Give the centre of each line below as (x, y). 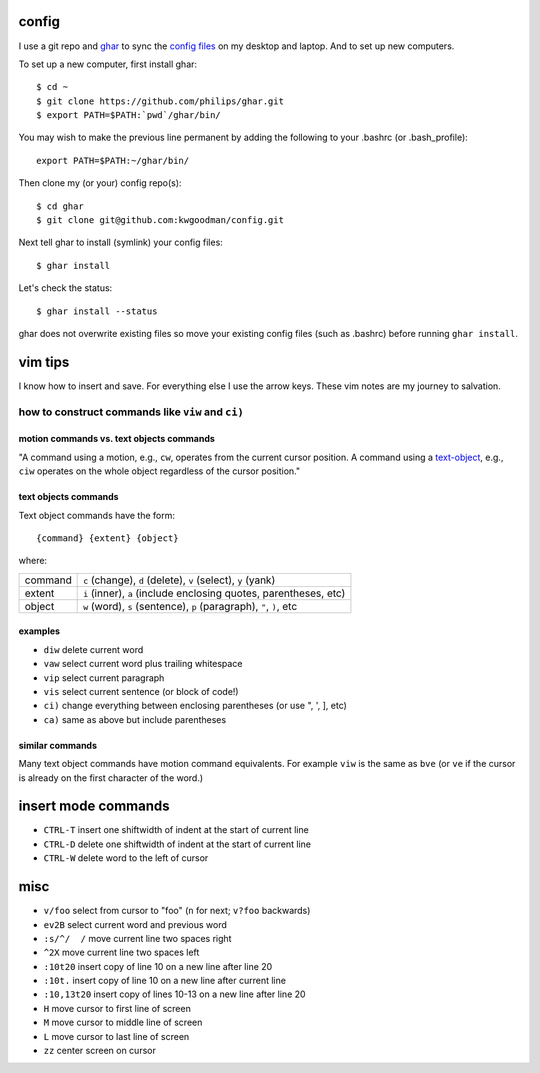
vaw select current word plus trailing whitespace (143, 664)
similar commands (58, 745)
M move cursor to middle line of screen (123, 1022)
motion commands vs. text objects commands (116, 439)
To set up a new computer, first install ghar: (108, 64)
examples (39, 631)
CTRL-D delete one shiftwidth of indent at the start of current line (177, 844)
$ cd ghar (60, 206)
